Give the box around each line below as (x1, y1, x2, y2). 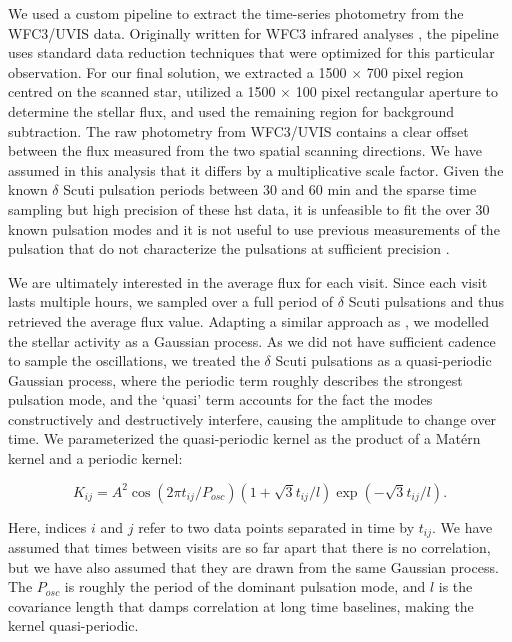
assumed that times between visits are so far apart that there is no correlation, (8, 537, 491, 558)
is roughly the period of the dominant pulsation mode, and (64, 576, 426, 597)
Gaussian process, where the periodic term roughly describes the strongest (8, 369, 463, 390)
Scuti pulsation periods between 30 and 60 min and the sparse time (63, 179, 477, 200)
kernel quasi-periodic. (8, 615, 139, 636)
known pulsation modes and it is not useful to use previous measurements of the (8, 218, 500, 239)
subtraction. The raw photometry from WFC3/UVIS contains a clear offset (8, 120, 469, 141)
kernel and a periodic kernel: (8, 448, 183, 469)
